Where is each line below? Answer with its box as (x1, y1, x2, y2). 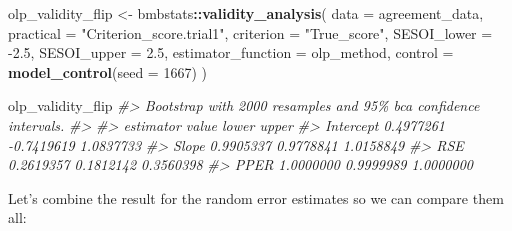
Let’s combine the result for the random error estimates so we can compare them (8, 187, 504, 208)
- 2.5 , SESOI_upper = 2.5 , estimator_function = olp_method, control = (8, 42, 454, 63)
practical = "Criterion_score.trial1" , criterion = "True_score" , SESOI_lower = (8, 22, 493, 43)
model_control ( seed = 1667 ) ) (8, 61, 207, 82)
